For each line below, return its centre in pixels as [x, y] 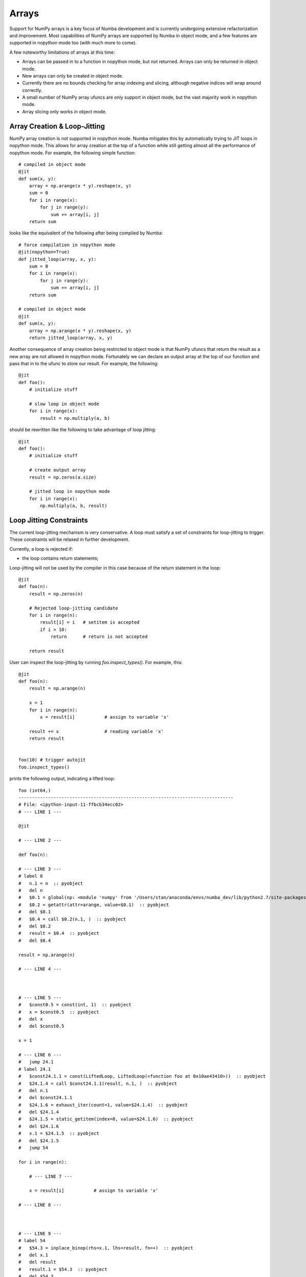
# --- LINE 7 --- [50, 1176]
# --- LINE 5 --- [40, 998]
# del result [37, 1262]
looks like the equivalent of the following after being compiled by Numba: [86, 233]
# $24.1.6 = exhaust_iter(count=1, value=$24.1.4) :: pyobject [103, 1105]
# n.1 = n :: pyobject [51, 883]
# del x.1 [33, 1255]
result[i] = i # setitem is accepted [90, 622]
